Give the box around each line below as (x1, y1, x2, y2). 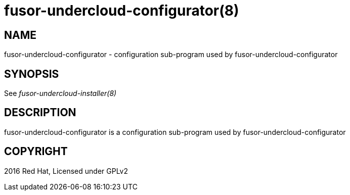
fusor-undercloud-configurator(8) (4, 2, 239, 19)
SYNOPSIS (4, 67, 59, 80)
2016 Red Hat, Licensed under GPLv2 (4, 166, 128, 175)
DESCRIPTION (4, 106, 76, 119)
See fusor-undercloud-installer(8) (4, 89, 117, 98)
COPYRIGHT (4, 145, 68, 158)
